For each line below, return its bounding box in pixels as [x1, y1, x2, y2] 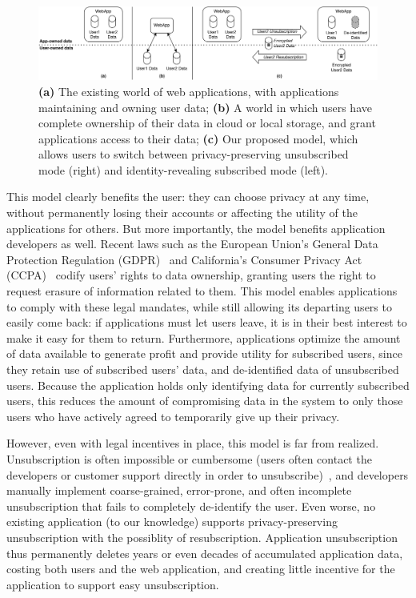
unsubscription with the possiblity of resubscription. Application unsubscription [6, 528, 398, 545]
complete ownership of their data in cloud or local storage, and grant [38, 114, 376, 131]
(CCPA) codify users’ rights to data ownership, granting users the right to [6, 267, 376, 283]
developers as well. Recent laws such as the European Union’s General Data [6, 235, 378, 252]
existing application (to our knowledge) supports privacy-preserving [6, 513, 338, 530]
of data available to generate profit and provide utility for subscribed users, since [6, 345, 402, 362]
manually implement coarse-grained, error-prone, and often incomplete [6, 482, 352, 499]
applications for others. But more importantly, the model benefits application [6, 219, 386, 236]
